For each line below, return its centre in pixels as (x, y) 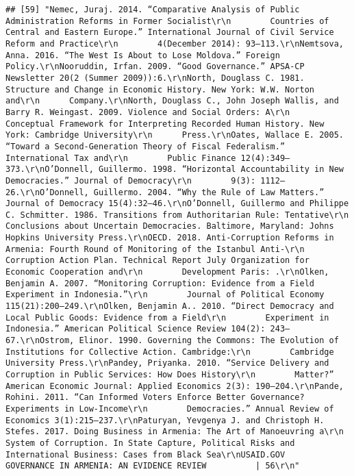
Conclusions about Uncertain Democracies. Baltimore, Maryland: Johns (170, 226)
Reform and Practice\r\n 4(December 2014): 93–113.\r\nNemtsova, (175, 43)
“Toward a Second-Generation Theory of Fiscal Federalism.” (146, 146)
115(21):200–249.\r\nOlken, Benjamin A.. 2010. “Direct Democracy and (170, 306)
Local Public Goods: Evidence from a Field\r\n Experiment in (167, 317)
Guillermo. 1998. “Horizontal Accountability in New (221, 170)
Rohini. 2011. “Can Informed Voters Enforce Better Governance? (155, 398)
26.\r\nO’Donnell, (47, 192)
